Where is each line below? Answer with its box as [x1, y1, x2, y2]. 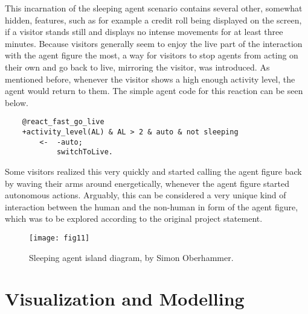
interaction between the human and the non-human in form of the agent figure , [5, 200, 298, 213]
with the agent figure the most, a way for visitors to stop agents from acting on [5, 49, 298, 61]
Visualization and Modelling [5, 286, 245, 311]
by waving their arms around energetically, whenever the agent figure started [5, 177, 290, 189]
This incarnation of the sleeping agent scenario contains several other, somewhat [5, 2, 303, 14]
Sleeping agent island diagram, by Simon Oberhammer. [29, 251, 234, 263]
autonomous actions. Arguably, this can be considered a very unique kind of [5, 189, 286, 201]
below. [5, 96, 28, 108]
